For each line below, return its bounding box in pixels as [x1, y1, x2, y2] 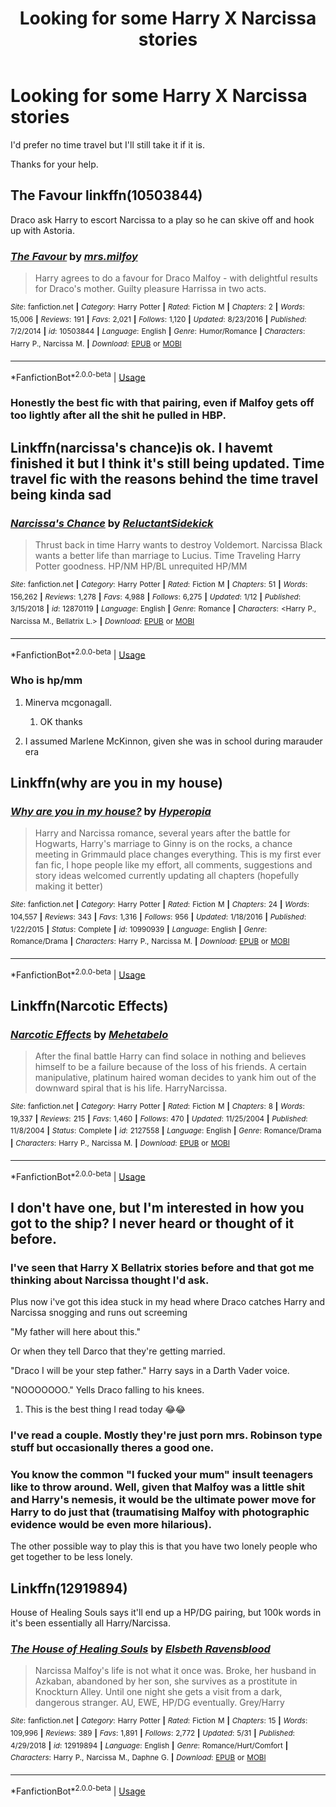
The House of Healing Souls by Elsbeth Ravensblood [10, 1642, 271, 1656]
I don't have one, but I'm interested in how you [10, 1199, 305, 1216]
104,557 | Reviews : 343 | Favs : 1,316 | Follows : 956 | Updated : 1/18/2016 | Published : [10, 912, 307, 922]
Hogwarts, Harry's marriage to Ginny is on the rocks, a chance [34, 838, 293, 850]
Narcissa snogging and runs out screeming [10, 1307, 188, 1319]
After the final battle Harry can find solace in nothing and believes [34, 1050, 307, 1062]
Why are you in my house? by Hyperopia [10, 804, 212, 818]
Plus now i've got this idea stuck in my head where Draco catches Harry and [10, 1296, 326, 1308]
